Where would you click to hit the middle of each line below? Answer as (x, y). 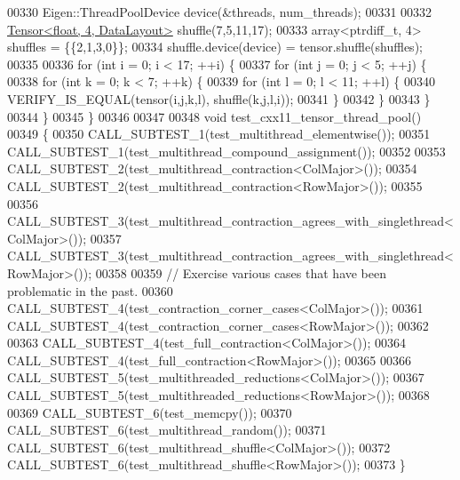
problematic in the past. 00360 (90, 290)
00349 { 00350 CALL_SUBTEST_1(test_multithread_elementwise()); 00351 (219, 134)
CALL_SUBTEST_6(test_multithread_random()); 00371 (167, 430)
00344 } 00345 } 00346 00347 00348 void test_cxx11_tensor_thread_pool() (214, 116)
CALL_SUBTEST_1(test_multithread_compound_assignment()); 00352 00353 (226, 151)
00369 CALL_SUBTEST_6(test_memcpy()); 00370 (150, 412)
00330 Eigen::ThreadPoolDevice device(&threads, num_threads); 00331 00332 (220, 12)
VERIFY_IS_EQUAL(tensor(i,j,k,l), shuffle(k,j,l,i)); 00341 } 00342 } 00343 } (219, 98)
